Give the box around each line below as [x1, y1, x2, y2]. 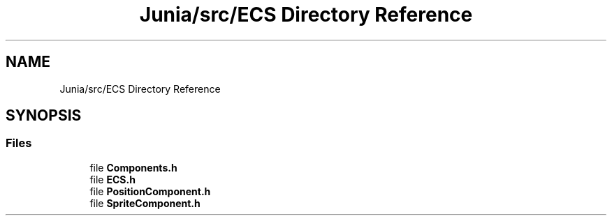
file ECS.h [89, 173, 136, 185]
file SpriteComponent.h [89, 197, 201, 209]
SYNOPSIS [6, 107, 82, 125]
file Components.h [89, 161, 177, 174]
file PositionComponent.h [89, 185, 211, 197]
